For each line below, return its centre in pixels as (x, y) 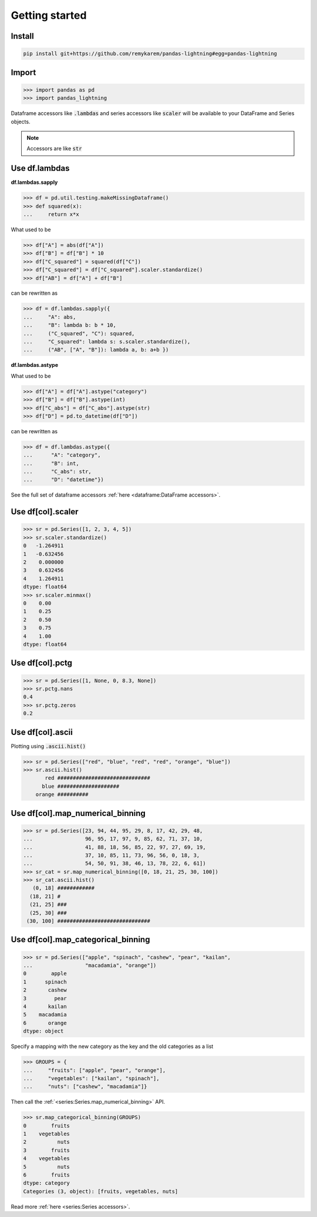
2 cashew (45, 990)
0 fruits (47, 1125)
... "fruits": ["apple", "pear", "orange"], (95, 1070)
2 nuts (47, 1142)
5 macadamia (45, 1015)
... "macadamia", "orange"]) (90, 965)
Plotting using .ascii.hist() (48, 746)
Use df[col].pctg (42, 663)
